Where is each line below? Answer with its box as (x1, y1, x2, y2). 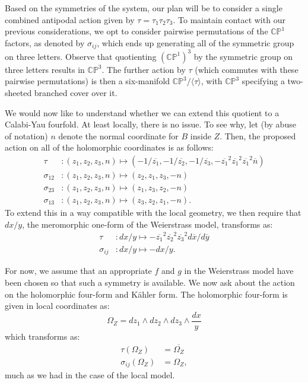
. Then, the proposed (220, 129, 296, 142)
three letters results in (5, 63, 85, 75)
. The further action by (101, 63, 186, 75)
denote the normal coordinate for (58, 129, 179, 142)
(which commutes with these (195, 63, 299, 75)
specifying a (242, 75, 285, 87)
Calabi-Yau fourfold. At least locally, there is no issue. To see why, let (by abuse (5, 118, 296, 130)
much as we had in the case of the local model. (5, 369, 175, 381)
